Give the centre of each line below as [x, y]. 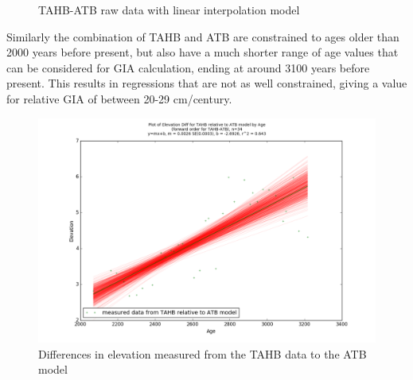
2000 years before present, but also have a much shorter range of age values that [203, 52]
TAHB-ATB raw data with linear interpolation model [169, 10]
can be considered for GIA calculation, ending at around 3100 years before [188, 67]
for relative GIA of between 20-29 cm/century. [119, 98]
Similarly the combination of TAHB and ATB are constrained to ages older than [203, 36]
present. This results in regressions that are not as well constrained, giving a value [207, 83]
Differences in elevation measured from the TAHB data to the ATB [203, 353]
